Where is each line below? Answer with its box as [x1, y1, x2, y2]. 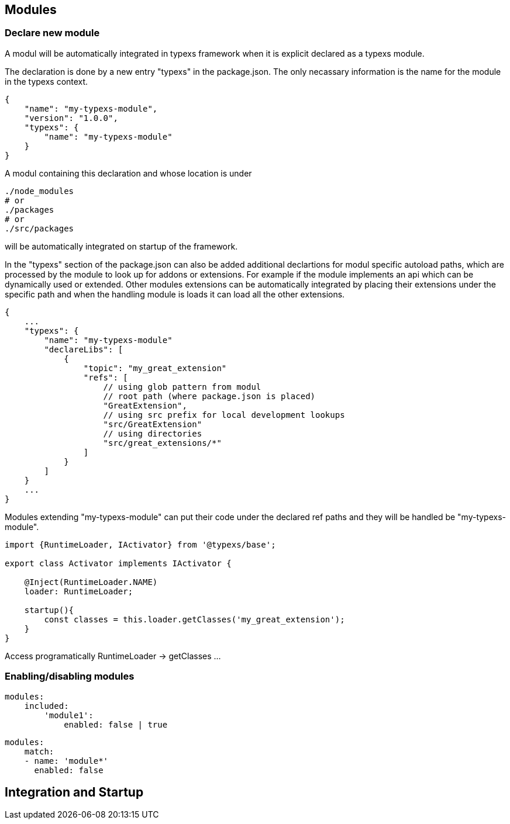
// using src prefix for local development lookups [103, 410, 345, 420]
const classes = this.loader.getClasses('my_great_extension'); [44, 614, 345, 624]
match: [24, 746, 54, 756]
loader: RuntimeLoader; [24, 586, 133, 596]
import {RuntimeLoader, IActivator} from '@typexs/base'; [5, 539, 276, 549]
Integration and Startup [5, 784, 144, 799]
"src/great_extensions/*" [103, 438, 222, 448]
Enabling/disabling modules [5, 670, 135, 683]
